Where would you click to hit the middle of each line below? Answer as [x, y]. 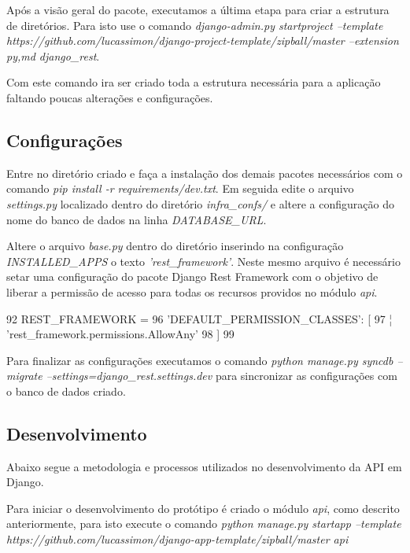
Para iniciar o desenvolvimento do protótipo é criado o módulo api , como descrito [203, 508]
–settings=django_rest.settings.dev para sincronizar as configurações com [222, 376]
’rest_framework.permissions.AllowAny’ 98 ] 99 [120, 334]
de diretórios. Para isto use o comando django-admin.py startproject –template [195, 25]
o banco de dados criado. [66, 391]
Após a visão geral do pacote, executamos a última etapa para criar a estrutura [198, 9]
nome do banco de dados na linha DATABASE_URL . [137, 219]
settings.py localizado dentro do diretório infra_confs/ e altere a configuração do [200, 203]
